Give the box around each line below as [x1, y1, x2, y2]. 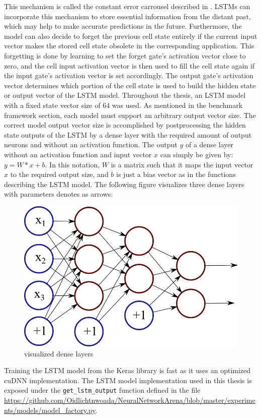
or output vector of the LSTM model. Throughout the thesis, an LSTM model [4, 90, 246, 100]
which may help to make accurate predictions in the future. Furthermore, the [4, 21, 242, 31]
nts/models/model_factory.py [4, 404, 96, 415]
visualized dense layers [24, 348, 94, 358]
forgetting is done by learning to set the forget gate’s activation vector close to [4, 50, 246, 61]
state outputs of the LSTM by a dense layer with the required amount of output [4, 129, 252, 140]
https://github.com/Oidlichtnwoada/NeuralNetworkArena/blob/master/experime [4, 394, 255, 405]
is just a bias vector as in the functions [116, 169, 236, 179]
